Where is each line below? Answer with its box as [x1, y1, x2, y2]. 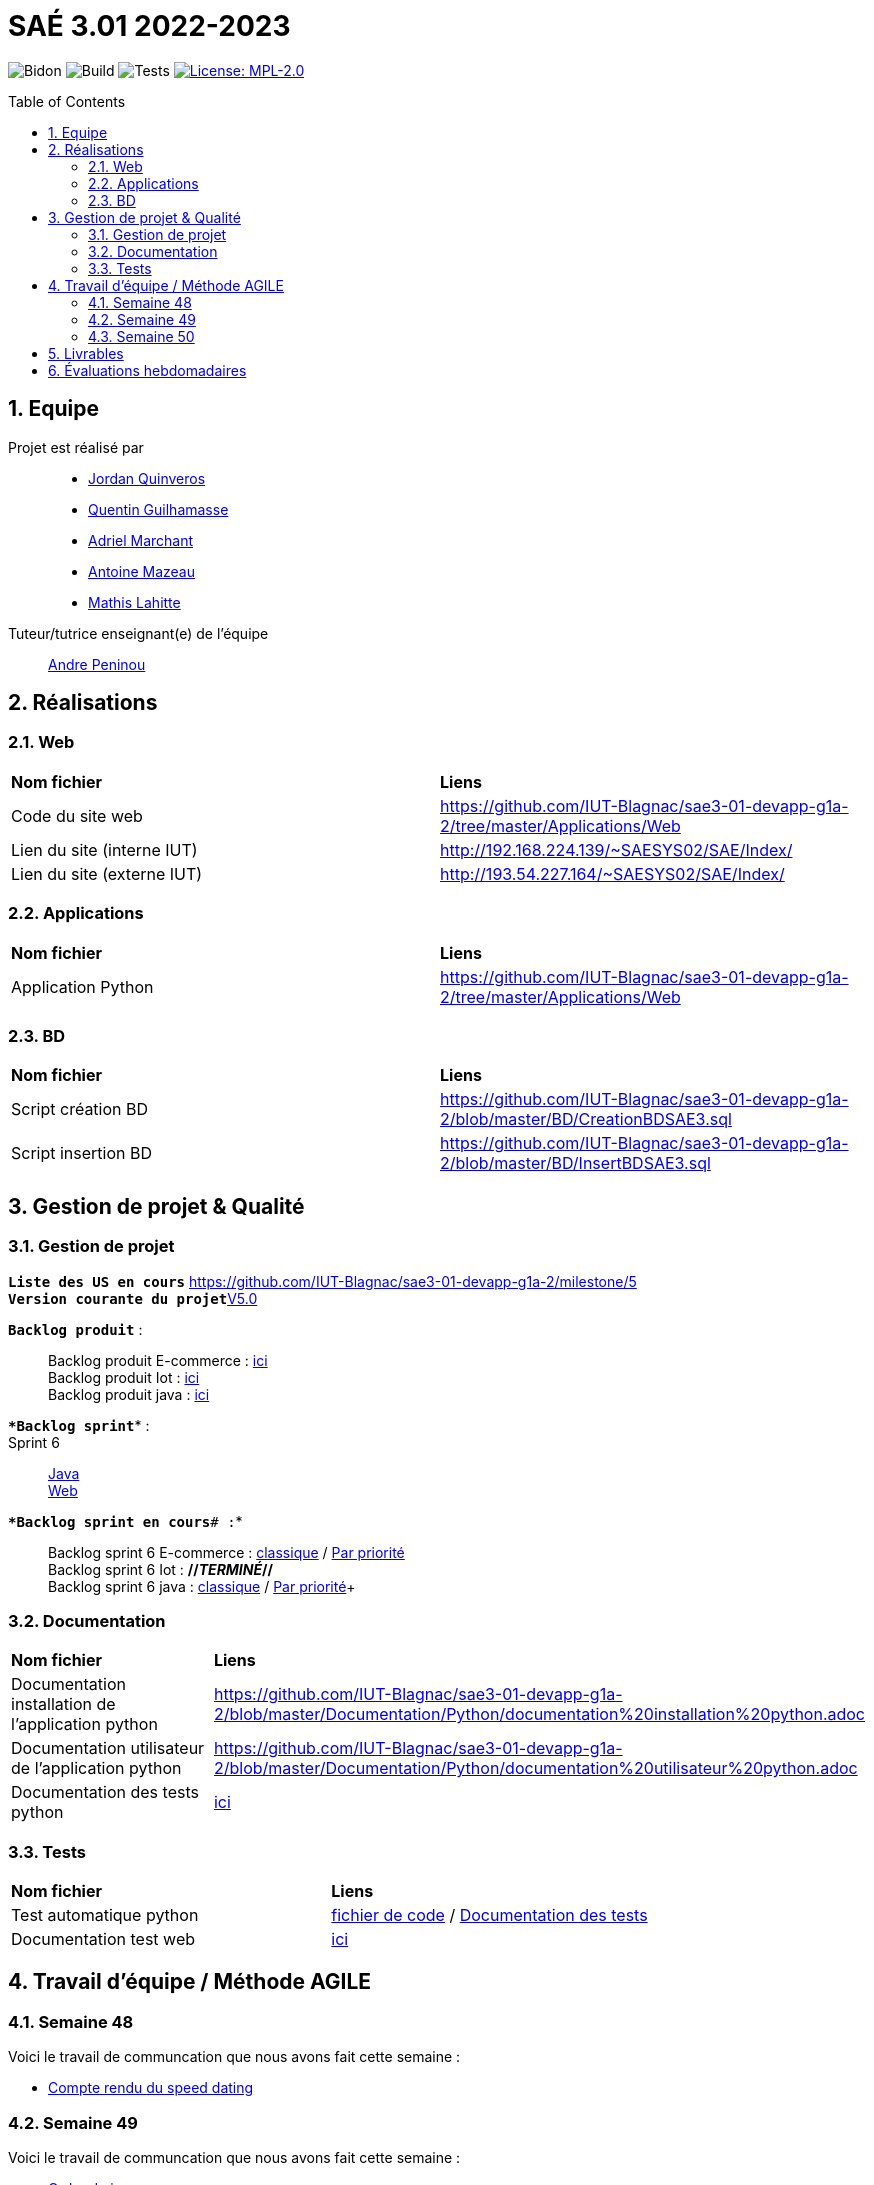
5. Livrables [48, 344, 124, 362]
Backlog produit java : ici [48, 1385, 210, 1403]
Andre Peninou [48, 655, 146, 673]
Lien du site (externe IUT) [11, 863, 203, 884]
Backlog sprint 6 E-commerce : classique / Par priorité [48, 1543, 405, 1561]
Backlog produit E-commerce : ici [48, 1351, 268, 1369]
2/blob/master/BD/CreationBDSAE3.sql [440, 1109, 732, 1130]
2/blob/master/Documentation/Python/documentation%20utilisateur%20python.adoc [213, 1758, 858, 1779]
